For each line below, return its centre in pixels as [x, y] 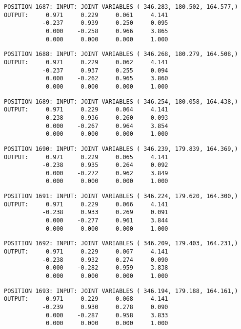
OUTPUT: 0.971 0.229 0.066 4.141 [86, 204]
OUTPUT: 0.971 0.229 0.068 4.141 [86, 299]
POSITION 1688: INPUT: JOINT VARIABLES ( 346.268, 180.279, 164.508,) [121, 54]
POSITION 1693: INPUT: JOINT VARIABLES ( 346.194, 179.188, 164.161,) [121, 291]
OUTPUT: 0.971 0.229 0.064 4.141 [86, 110]
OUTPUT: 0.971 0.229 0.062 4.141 [86, 62]
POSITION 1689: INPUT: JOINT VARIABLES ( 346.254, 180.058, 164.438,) [121, 101]
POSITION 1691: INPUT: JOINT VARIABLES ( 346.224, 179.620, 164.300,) [121, 196]
